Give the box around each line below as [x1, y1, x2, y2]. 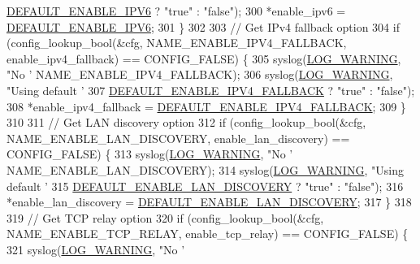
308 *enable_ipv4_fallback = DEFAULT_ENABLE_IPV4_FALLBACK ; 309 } [6, 97, 406, 115]
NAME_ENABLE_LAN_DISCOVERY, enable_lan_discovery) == [6, 129, 350, 146]
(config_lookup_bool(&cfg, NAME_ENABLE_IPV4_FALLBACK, [6, 34, 347, 51]
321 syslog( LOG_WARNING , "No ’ [6, 240, 185, 258]
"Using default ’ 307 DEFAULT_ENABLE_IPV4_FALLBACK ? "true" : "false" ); [6, 81, 415, 98]
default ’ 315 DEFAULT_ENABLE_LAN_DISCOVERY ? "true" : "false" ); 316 [6, 177, 404, 194]
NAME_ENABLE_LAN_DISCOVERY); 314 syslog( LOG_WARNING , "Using [6, 161, 404, 178]
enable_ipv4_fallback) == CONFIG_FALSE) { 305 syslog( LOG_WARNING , [6, 50, 401, 67]
